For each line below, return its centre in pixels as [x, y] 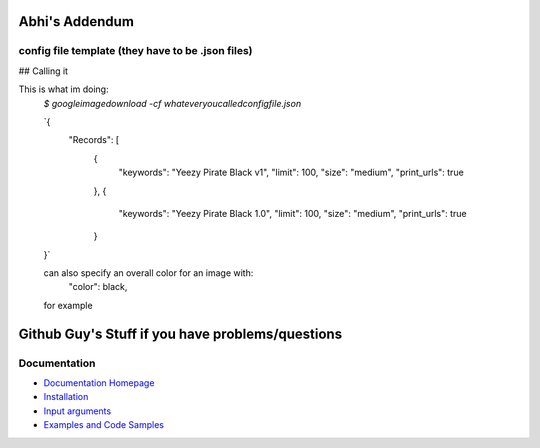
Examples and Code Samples [104, 425]
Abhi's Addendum [76, 21]
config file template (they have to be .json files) [135, 51]
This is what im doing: [63, 89]
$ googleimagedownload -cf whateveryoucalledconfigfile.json [172, 103]
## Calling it [43, 71]
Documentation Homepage [99, 383]
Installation [66, 397]
